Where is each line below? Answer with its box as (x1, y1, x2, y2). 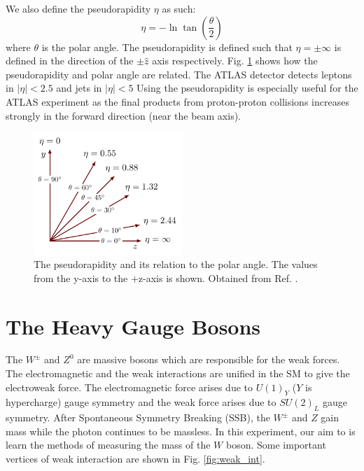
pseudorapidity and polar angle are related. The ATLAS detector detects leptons (6, 66, 352, 81)
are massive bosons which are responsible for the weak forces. (77, 352, 340, 367)
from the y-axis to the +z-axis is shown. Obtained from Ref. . (34, 270, 298, 285)
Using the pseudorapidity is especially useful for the (136, 80, 358, 95)
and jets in (56, 80, 102, 95)
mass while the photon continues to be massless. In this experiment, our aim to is (6, 423, 356, 438)
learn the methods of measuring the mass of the (6, 437, 211, 452)
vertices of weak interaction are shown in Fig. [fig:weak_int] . (6, 451, 265, 466)
